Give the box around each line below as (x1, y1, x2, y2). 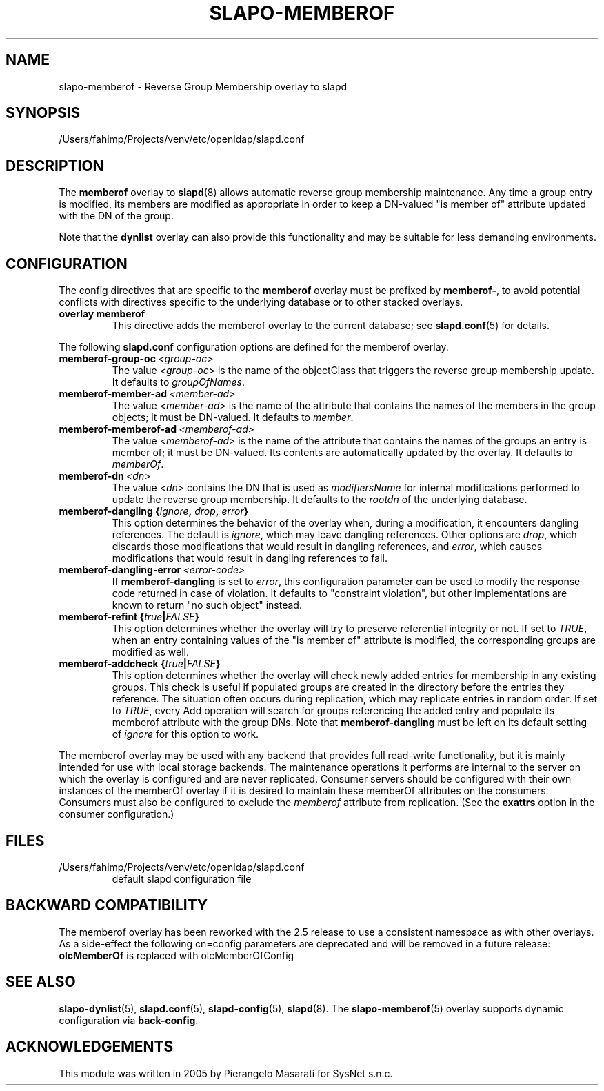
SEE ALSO (6, 973, 76, 991)
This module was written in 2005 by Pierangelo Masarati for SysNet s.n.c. (59, 1067, 393, 1079)
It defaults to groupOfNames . (112, 376, 245, 389)
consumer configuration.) (59, 808, 174, 820)
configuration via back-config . (59, 1014, 199, 1026)
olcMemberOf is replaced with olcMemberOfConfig (59, 949, 294, 961)
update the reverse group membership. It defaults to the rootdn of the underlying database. (112, 493, 527, 506)
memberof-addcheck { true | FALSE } (59, 658, 221, 670)
